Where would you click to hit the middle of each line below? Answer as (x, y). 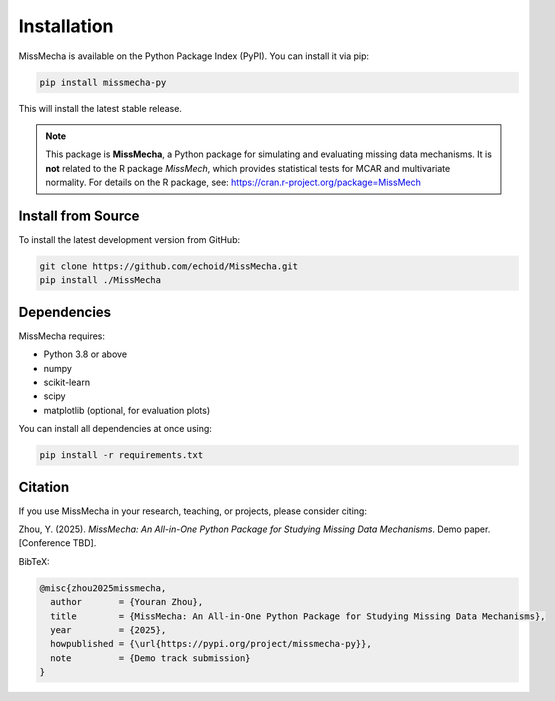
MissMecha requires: (61, 336)
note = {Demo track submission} (150, 658)
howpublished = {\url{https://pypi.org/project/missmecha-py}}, (211, 644)
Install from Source (79, 215)
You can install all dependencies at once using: (115, 429)
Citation (44, 486)
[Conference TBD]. (57, 543)
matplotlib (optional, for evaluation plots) (127, 410)
